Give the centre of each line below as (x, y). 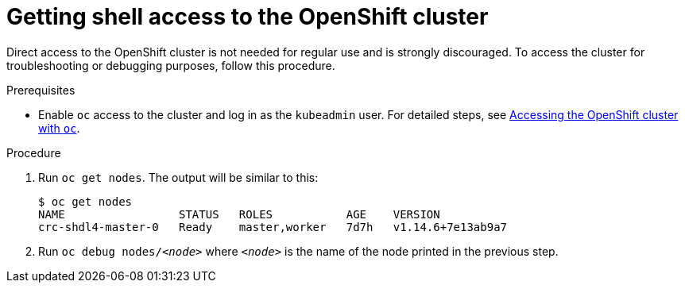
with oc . (59, 128)
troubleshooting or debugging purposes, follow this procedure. (171, 65)
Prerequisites (41, 90)
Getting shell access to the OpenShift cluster (248, 17)
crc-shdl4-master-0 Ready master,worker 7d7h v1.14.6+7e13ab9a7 (273, 227)
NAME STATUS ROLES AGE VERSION (239, 214)
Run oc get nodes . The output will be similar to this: (178, 177)
